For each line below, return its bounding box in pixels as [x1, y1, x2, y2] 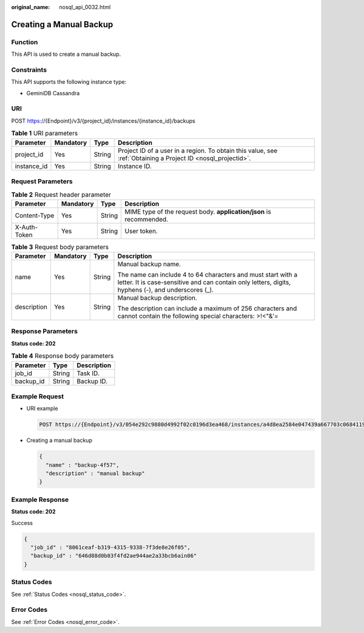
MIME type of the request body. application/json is [124, 207, 271, 215]
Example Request [11, 392, 64, 401]
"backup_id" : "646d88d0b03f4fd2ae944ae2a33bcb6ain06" [30, 552, 197, 560]
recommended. [124, 215, 169, 223]
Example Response [11, 495, 69, 504]
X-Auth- [15, 223, 38, 231]
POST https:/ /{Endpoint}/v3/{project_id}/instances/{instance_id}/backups [11, 117, 195, 124]
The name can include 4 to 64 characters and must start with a [117, 271, 297, 279]
